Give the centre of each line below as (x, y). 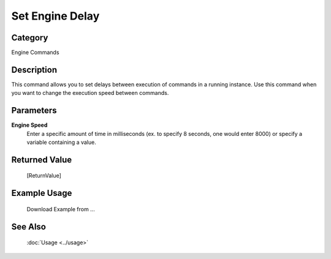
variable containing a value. (61, 142)
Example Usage (42, 193)
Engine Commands (35, 53)
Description (34, 69)
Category (30, 38)
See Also (29, 227)
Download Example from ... (61, 209)
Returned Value (42, 160)
